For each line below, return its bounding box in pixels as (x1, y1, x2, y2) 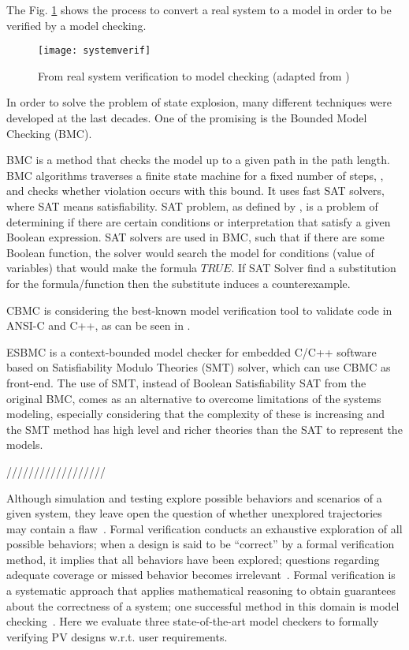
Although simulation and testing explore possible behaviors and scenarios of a (6, 489, 382, 506)
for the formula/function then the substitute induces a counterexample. (6, 275, 351, 291)
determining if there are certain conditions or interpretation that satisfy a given (6, 213, 391, 230)
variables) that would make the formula (6, 260, 198, 276)
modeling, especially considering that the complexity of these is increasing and (6, 405, 385, 422)
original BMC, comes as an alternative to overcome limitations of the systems (6, 390, 381, 406)
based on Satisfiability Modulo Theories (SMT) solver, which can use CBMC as (6, 359, 391, 375)
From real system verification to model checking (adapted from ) (38, 67, 350, 84)
